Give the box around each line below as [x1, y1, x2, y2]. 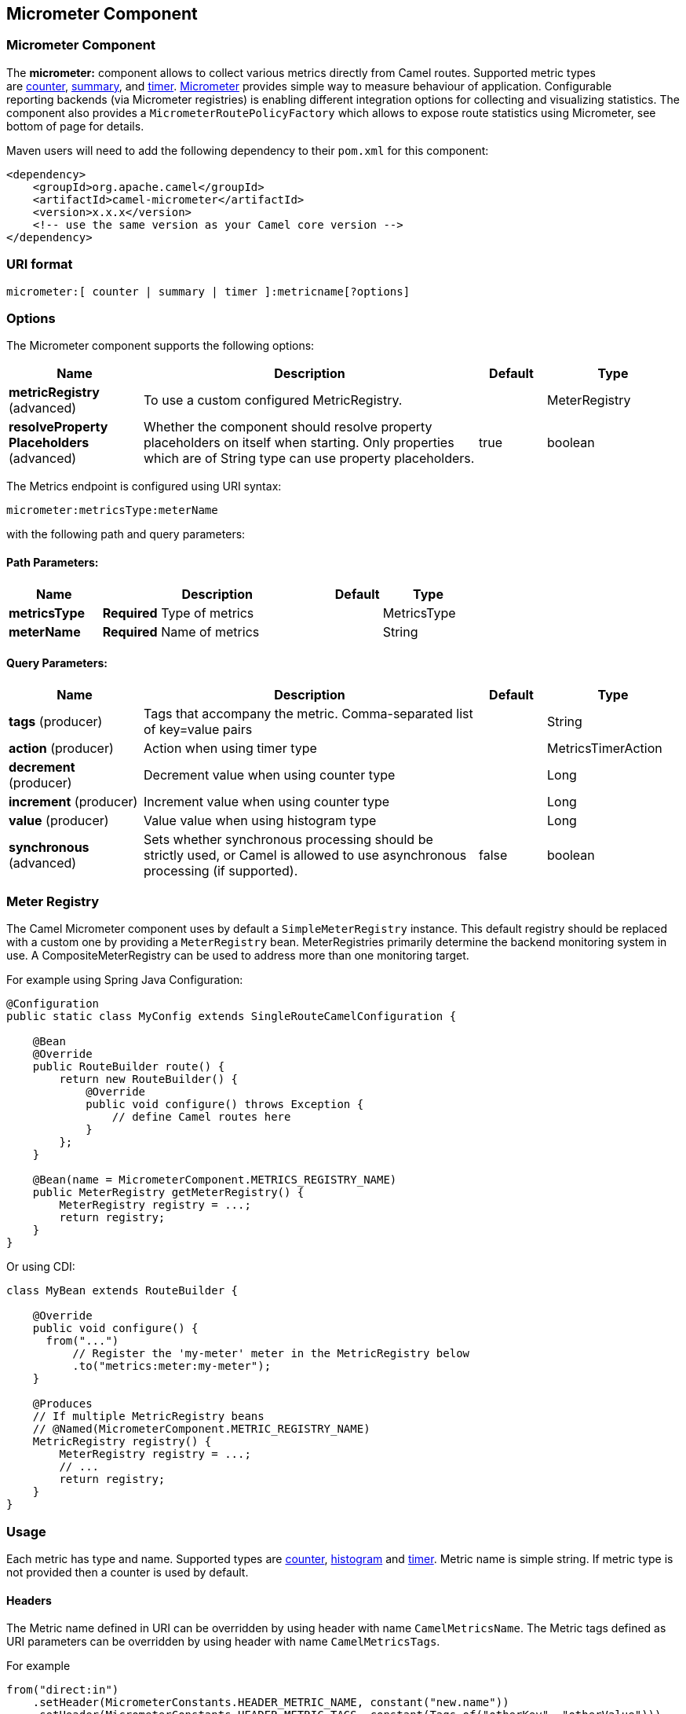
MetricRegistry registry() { [32, 1435, 212, 1448]
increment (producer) [9, 793, 138, 809]
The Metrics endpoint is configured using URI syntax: [6, 479, 282, 494]
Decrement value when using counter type [144, 766, 396, 783]
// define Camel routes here [111, 1110, 291, 1124]
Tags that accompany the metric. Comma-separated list [144, 705, 473, 721]
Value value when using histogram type [144, 812, 377, 828]
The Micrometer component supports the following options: [6, 339, 315, 353]
